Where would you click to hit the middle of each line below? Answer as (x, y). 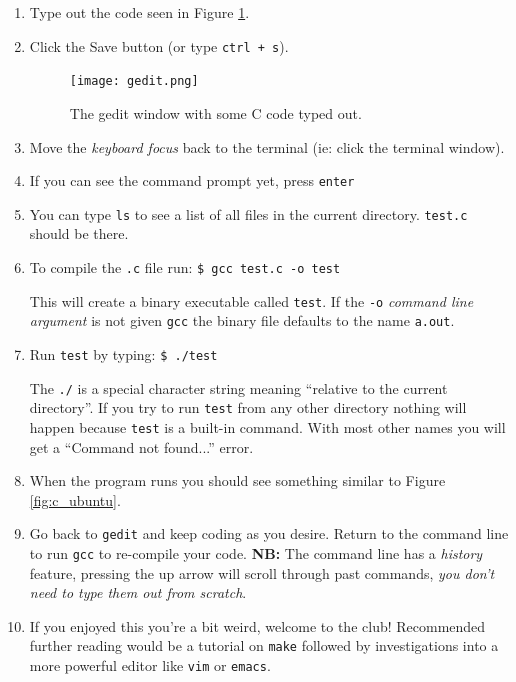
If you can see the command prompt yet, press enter (192, 180)
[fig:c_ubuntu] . (75, 499)
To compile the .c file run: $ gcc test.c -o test (185, 267)
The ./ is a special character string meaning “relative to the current (238, 387)
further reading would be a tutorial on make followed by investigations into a (264, 645)
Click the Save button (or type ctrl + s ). (159, 45)
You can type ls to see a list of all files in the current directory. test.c (248, 213)
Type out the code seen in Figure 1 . (139, 12)
